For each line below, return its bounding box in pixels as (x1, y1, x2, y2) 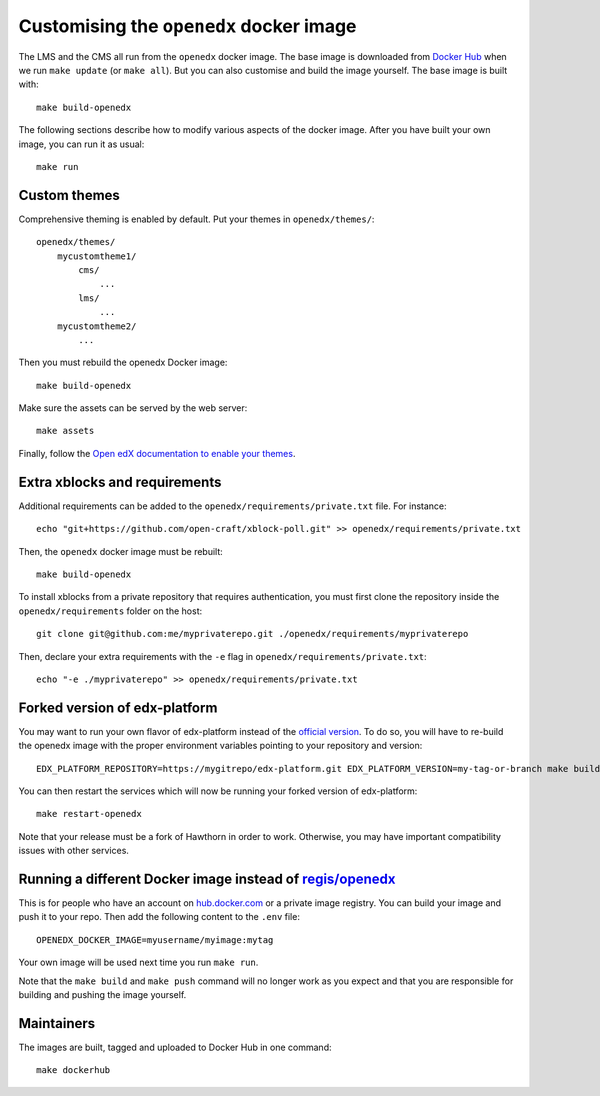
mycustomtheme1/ (56, 250, 137, 262)
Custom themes (18, 186, 120, 204)
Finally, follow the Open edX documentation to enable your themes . (18, 447, 296, 459)
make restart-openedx (36, 808, 142, 820)
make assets (36, 425, 95, 437)
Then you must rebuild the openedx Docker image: (18, 356, 228, 369)
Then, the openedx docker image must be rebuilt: (18, 545, 224, 557)
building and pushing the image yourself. (18, 989, 187, 1001)
